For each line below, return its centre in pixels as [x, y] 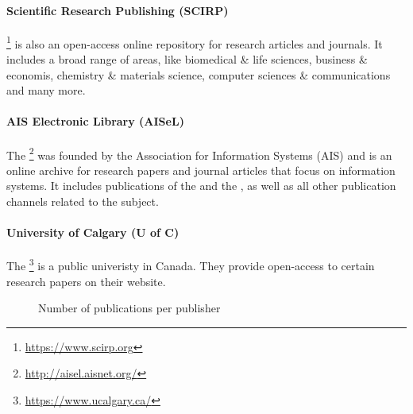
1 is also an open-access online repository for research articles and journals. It [195, 42]
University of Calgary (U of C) [93, 232]
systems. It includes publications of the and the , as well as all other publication [201, 186]
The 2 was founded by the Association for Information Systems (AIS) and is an [199, 153]
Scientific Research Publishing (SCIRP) [118, 10]
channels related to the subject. [83, 201]
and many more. [46, 90]
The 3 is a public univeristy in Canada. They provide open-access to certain [191, 265]
